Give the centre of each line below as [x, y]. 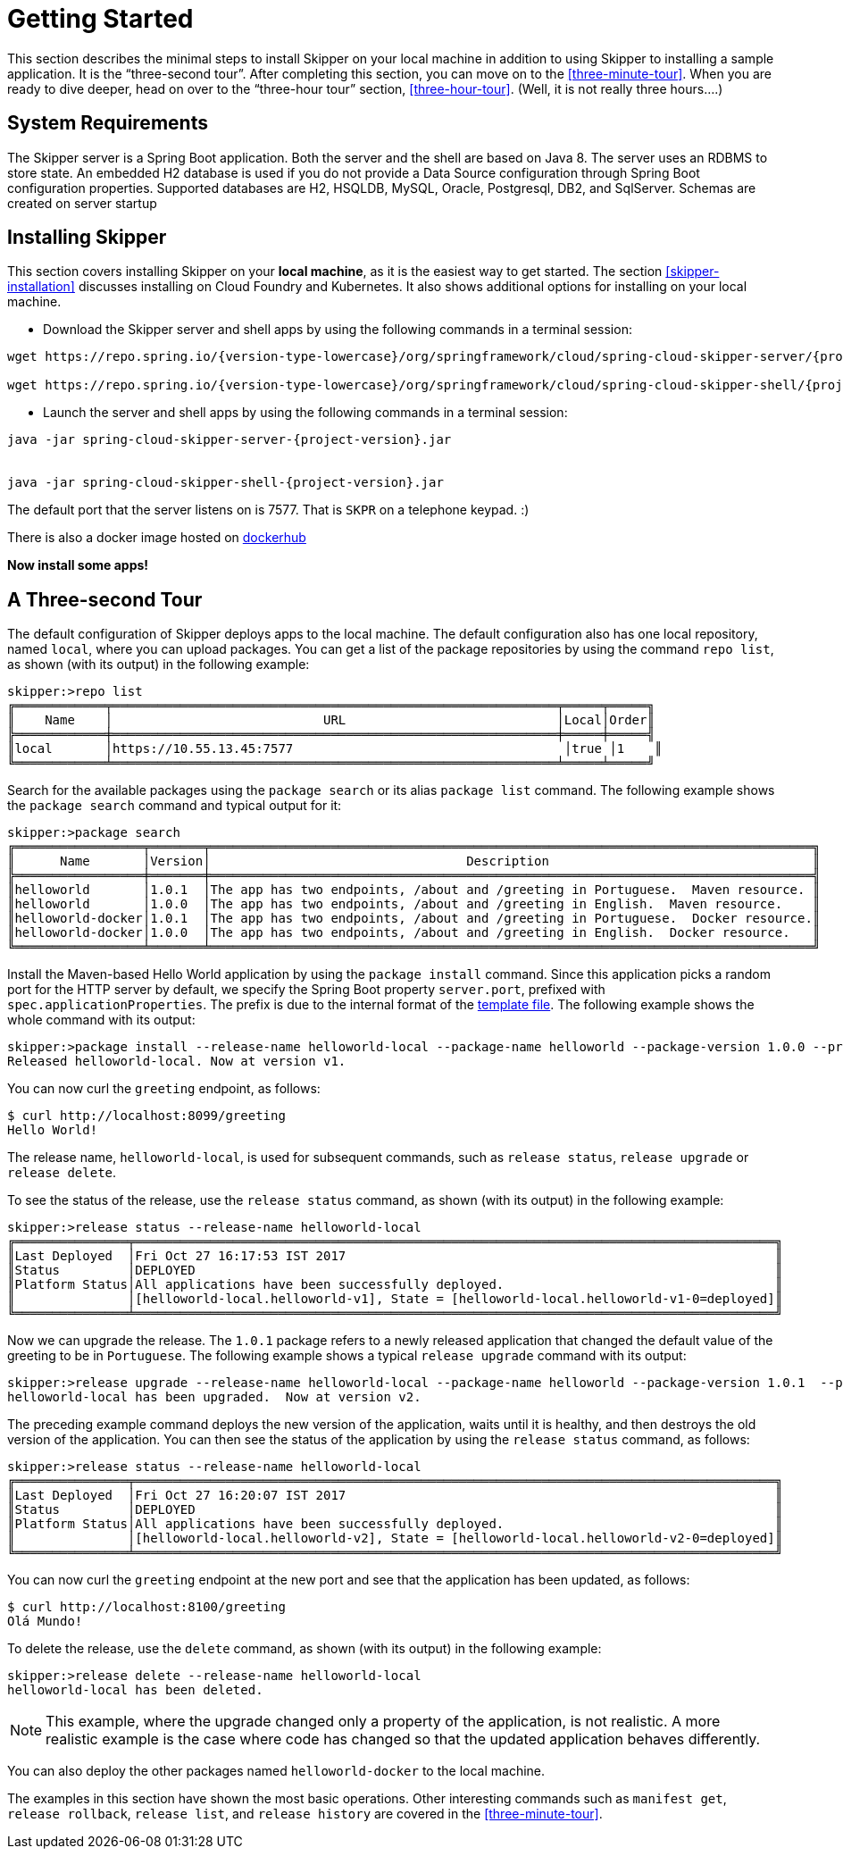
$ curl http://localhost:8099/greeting [146, 1116]
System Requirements [108, 123]
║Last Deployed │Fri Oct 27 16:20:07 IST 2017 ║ [395, 1496]
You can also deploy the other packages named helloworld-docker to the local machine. [276, 1771]
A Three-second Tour [105, 599]
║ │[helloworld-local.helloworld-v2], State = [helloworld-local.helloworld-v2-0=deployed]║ [395, 1538]
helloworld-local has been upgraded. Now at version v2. [214, 1397]
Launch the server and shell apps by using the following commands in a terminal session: [305, 413]
